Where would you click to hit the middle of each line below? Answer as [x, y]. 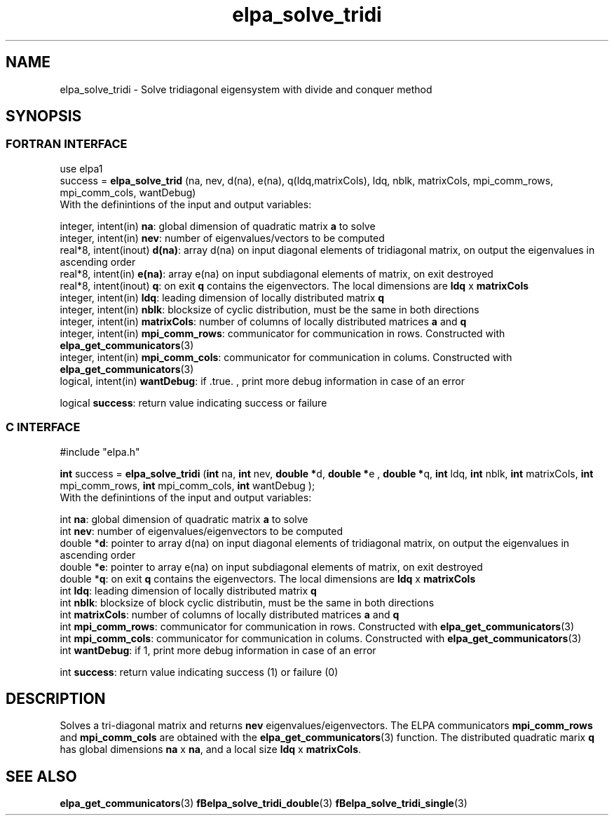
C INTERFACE [43, 427]
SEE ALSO [41, 776]
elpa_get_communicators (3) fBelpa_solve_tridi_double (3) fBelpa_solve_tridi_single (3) [264, 803]
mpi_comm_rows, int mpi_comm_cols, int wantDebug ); [187, 485]
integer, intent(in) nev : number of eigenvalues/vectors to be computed [222, 238]
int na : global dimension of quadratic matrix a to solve [184, 519]
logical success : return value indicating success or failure [193, 402]
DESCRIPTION [56, 698]
